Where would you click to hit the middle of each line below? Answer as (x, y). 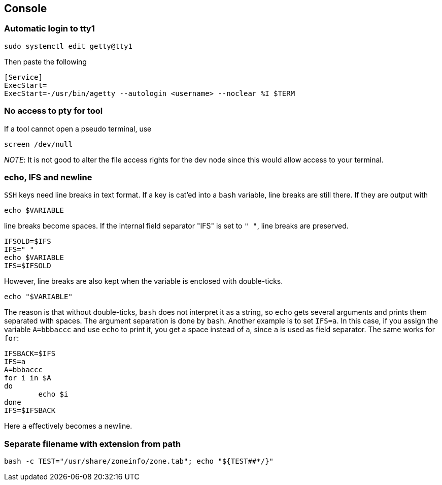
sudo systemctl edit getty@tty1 (68, 46)
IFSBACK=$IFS (30, 354)
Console (26, 8)
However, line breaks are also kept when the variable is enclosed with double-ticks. (144, 281)
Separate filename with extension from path (93, 444)
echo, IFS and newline (48, 177)
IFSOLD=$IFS (28, 241)
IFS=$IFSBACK (30, 411)
